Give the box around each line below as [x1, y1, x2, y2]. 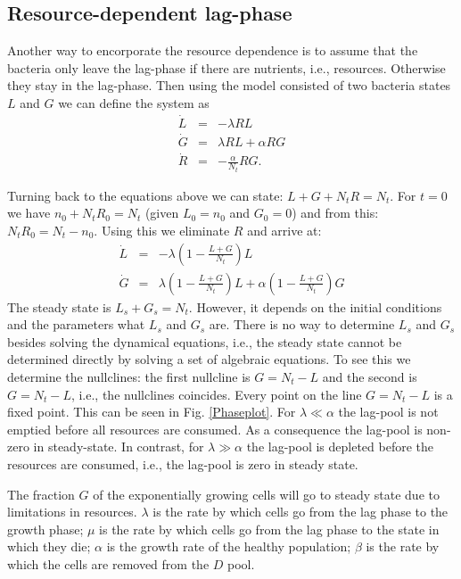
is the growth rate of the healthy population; [106, 537, 351, 556]
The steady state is [7, 297, 111, 316]
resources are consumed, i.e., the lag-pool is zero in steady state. [7, 454, 358, 473]
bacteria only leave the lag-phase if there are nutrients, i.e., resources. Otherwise [7, 58, 446, 77]
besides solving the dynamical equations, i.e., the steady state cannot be [7, 332, 402, 351]
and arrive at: [247, 220, 322, 239]
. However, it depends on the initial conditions [188, 297, 442, 316]
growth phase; [7, 519, 84, 538]
